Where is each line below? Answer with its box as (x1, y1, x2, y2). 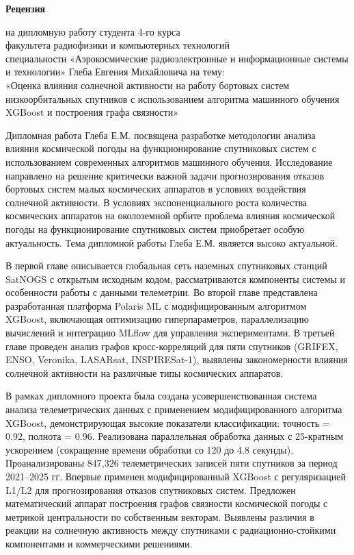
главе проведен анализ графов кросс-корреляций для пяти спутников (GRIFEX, (5, 338, 338, 353)
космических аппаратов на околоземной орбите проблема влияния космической (5, 208, 336, 223)
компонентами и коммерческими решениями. (5, 536, 193, 550)
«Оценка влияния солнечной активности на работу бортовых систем (5, 77, 290, 92)
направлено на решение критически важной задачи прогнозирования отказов (5, 168, 325, 182)
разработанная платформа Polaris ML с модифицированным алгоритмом (5, 298, 307, 312)
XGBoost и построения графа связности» (5, 105, 178, 119)
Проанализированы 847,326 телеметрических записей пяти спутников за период (5, 456, 338, 470)
